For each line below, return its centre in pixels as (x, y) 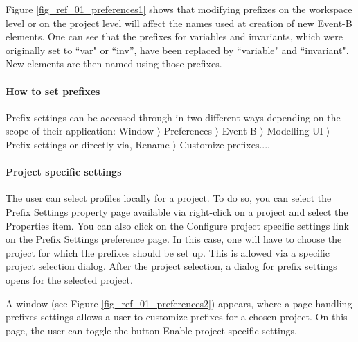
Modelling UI (295, 131)
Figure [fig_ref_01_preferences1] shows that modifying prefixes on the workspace (179, 9)
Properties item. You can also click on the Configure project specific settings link (177, 225)
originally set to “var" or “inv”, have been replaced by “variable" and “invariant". (177, 50)
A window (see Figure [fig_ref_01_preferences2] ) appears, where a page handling (179, 303)
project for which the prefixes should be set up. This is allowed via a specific (168, 252)
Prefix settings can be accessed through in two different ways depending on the (173, 117)
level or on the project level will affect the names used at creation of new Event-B (179, 23)
